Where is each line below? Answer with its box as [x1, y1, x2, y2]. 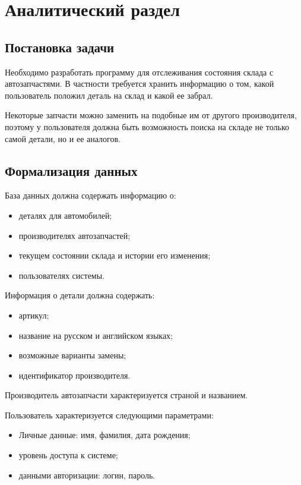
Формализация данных [5, 161, 138, 179]
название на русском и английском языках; [18, 329, 173, 341]
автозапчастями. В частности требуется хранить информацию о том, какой [5, 77, 274, 90]
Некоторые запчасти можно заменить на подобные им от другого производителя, [5, 109, 297, 121]
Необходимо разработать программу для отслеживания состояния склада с [5, 65, 274, 78]
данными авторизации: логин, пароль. [18, 468, 156, 481]
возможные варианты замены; [18, 349, 126, 361]
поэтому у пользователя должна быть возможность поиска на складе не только [5, 120, 290, 133]
